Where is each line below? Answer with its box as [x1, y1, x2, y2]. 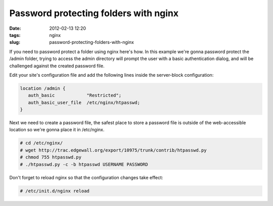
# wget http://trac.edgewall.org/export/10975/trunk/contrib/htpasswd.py [20, 147, 207, 153]
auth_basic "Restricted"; [28, 92, 121, 98]
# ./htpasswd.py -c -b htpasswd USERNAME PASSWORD [20, 162, 149, 167]
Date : [9, 25, 21, 31]
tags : [9, 32, 21, 38]
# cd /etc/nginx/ [20, 140, 63, 146]
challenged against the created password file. [9, 63, 105, 69]
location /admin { [20, 85, 66, 91]
